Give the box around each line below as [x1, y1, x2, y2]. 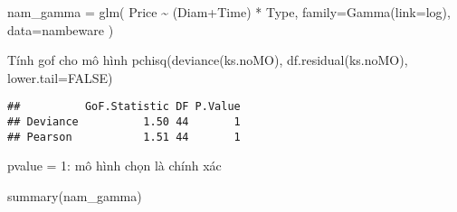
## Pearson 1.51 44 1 [7, 130, 241, 143]
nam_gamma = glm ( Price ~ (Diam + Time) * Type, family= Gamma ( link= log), [7, 3, 451, 21]
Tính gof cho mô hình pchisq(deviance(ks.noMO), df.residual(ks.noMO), [7, 51, 408, 69]
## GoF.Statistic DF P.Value [7, 100, 241, 114]
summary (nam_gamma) [7, 186, 142, 205]
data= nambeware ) [7, 20, 114, 39]
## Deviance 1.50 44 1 [7, 115, 241, 129]
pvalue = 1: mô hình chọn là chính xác [7, 156, 222, 175]
